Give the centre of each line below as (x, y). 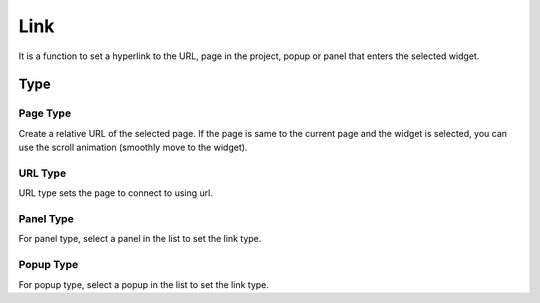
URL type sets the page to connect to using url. (116, 193)
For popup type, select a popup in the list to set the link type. (144, 284)
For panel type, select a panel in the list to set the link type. (140, 239)
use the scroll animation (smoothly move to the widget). (133, 147)
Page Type (45, 113)
